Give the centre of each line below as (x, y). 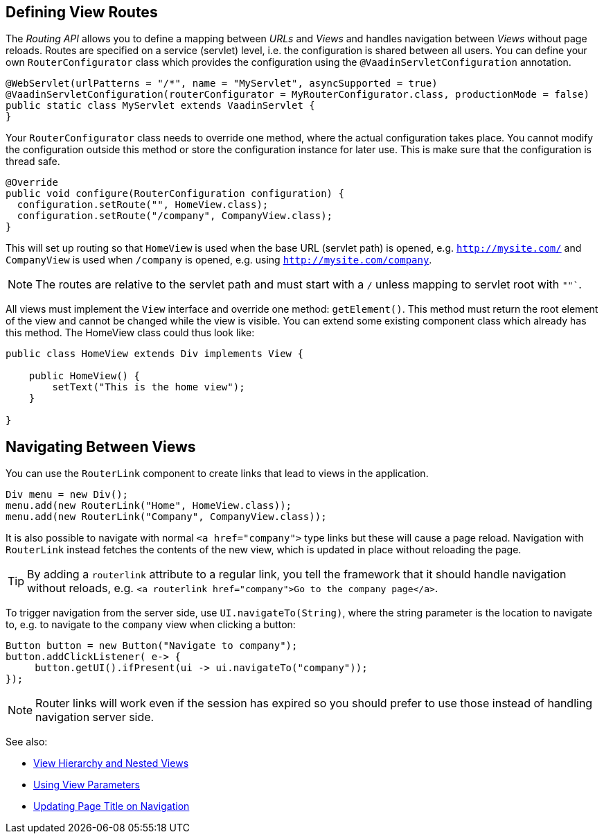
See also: (27, 742)
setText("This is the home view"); (149, 387)
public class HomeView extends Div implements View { (154, 354)
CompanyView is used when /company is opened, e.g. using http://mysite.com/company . (219, 260)
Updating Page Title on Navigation (112, 806)
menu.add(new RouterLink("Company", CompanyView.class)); (166, 517)
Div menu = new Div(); (67, 495)
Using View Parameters (87, 785)
